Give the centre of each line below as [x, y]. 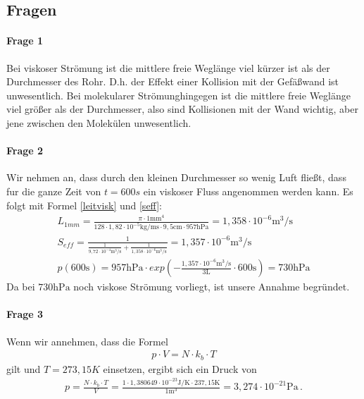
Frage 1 [25, 41]
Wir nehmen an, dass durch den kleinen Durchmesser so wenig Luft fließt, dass [176, 177]
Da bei [21, 287]
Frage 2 [25, 151]
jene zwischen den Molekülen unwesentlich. [99, 122]
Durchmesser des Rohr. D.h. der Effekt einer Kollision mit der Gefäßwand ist [173, 81]
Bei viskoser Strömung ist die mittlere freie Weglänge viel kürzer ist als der [168, 67]
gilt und [24, 368]
